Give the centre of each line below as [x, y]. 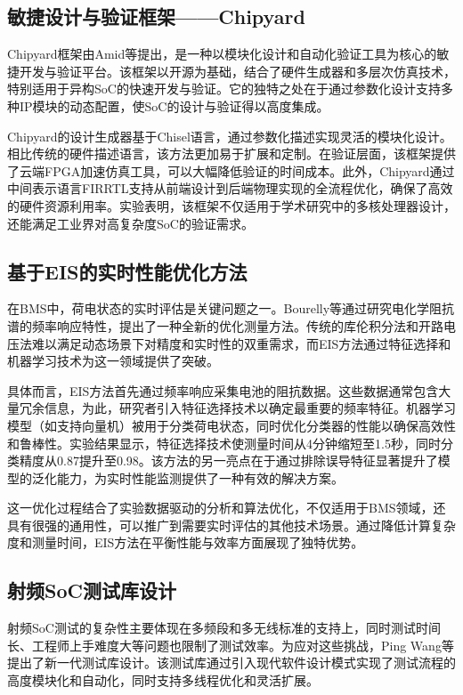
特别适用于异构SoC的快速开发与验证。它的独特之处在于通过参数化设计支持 [224, 89]
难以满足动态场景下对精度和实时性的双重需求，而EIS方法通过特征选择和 [241, 343]
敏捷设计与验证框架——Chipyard [156, 16]
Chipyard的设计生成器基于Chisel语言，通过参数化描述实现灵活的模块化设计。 [230, 136]
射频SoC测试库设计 [92, 590]
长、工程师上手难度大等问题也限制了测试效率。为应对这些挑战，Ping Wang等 [231, 645]
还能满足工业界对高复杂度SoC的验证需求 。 [130, 223]
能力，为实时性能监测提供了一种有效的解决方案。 [200, 477]
